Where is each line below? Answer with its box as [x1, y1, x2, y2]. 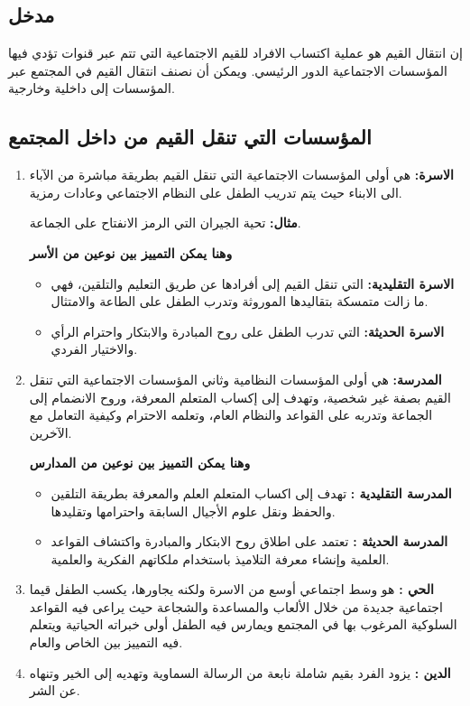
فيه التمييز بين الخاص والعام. [29, 633, 183, 652]
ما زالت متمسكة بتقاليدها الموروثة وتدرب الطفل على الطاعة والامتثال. [51, 292, 429, 311]
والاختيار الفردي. [51, 339, 138, 358]
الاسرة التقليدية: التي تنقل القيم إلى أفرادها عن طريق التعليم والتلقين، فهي [51, 274, 455, 293]
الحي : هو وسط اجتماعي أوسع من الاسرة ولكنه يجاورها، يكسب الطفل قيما [29, 580, 434, 599]
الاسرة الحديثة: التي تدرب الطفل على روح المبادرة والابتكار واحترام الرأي [51, 321, 445, 340]
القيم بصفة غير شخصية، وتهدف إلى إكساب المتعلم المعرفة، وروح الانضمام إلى [29, 387, 451, 406]
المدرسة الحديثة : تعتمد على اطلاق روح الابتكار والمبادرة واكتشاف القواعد [51, 532, 448, 551]
